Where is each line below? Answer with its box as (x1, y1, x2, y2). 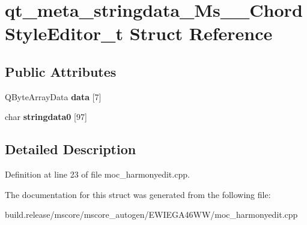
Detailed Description (5, 140, 136, 158)
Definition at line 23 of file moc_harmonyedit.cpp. (5, 168, 190, 181)
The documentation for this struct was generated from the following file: (5, 188, 271, 200)
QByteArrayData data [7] (5, 90, 102, 103)
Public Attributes (5, 62, 117, 80)
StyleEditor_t (5, 21, 123, 46)
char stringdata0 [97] (5, 110, 87, 123)
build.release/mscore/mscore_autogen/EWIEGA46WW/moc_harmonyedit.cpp (5, 208, 298, 221)
